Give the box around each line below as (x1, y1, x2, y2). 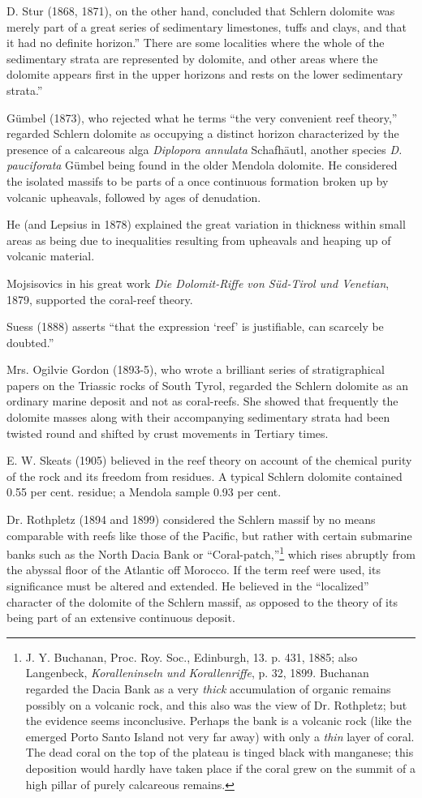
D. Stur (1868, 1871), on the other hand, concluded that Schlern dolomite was (6, 2, 395, 19)
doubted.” (6, 333, 54, 350)
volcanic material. (6, 247, 95, 264)
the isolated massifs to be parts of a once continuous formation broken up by (6, 172, 389, 189)
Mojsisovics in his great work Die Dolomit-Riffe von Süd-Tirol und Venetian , (6, 274, 390, 291)
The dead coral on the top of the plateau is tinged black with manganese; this (25, 744, 414, 761)
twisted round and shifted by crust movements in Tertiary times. (6, 424, 329, 441)
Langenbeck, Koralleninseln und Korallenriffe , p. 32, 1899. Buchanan (25, 664, 369, 681)
